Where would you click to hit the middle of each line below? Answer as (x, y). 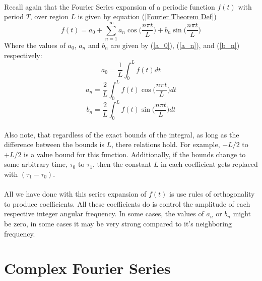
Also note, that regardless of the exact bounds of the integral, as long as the (122, 134)
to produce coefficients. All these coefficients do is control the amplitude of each (127, 203)
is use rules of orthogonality (212, 194)
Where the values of (35, 45)
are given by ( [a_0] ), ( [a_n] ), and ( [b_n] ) (175, 45)
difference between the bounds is (54, 144)
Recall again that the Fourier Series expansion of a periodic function (110, 6)
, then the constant (122, 164)
